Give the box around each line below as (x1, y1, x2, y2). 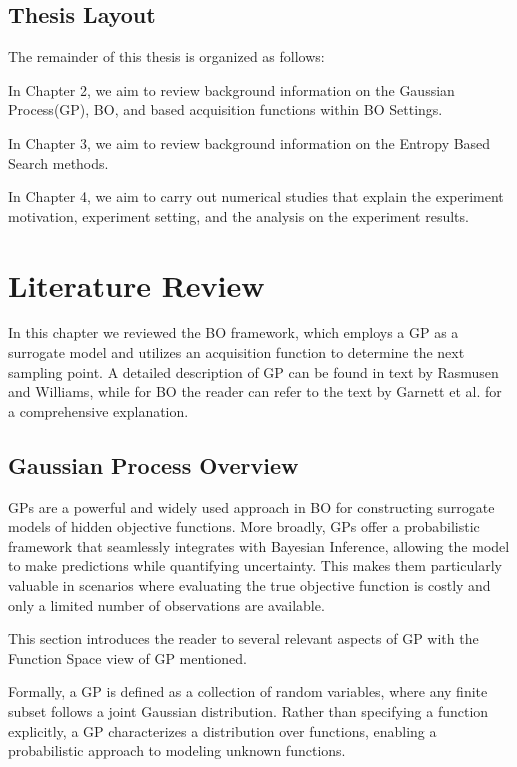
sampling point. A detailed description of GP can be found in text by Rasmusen (8, 361, 499, 382)
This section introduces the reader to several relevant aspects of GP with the (8, 628, 479, 649)
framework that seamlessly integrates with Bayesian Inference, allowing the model (8, 535, 510, 556)
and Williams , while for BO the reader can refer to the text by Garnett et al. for (8, 381, 502, 402)
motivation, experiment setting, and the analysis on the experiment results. (8, 205, 469, 226)
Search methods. (8, 152, 109, 173)
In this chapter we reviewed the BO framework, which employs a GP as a (8, 322, 459, 343)
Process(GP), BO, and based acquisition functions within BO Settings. (8, 99, 443, 120)
